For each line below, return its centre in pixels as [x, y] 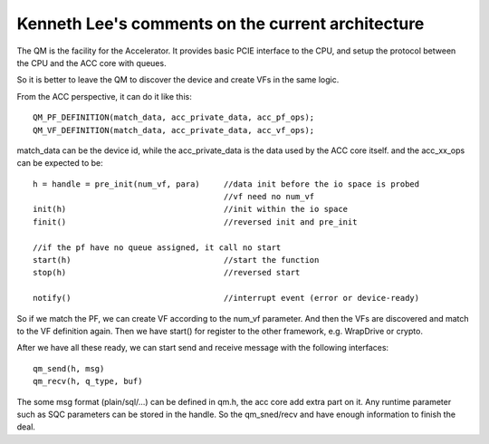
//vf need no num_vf [269, 197]
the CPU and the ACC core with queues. [91, 63]
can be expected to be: [60, 163]
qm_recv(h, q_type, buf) [88, 381]
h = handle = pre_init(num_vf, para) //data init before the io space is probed [226, 184]
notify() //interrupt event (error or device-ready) [226, 298]
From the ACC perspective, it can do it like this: [104, 96]
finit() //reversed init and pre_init [195, 222]
